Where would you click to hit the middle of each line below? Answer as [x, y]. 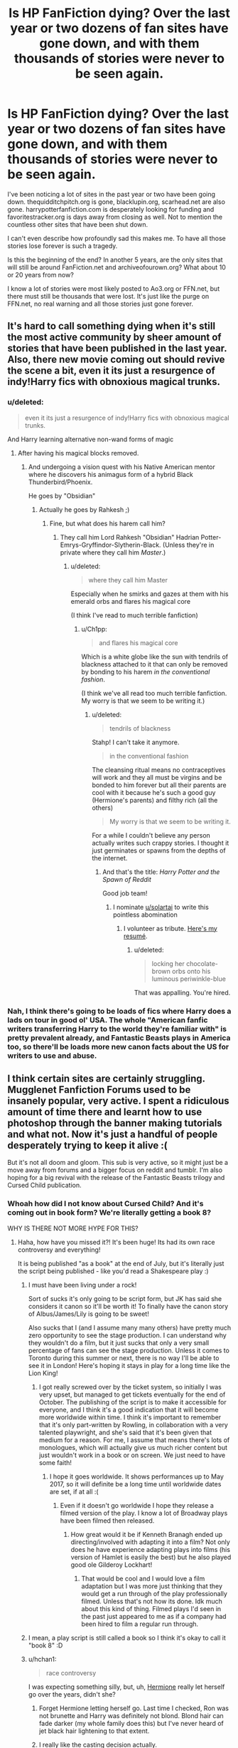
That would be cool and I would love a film [143, 1578]
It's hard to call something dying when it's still [111, 326]
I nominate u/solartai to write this [161, 907]
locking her [168, 963]
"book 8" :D [45, 1645]
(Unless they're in [188, 545]
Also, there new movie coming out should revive [116, 360]
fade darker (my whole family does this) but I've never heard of [131, 1723]
